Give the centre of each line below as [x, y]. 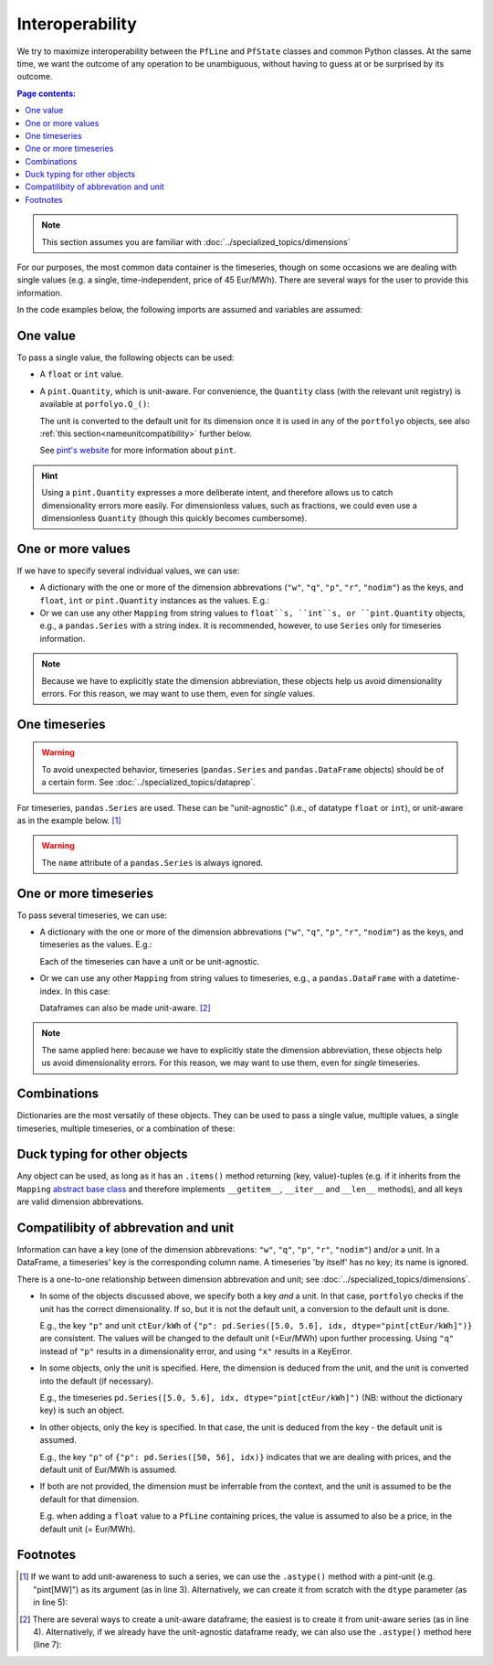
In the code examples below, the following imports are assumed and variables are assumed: [189, 310]
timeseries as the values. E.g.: [96, 945]
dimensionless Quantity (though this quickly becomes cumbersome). [174, 518]
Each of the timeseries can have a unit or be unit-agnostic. [150, 961]
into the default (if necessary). [97, 1381]
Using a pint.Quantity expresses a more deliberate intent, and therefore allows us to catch [217, 493]
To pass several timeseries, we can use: [92, 915]
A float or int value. [82, 374]
